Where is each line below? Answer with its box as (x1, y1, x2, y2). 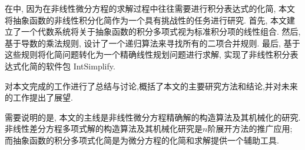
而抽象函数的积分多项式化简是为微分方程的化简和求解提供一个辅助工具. (5, 134, 279, 146)
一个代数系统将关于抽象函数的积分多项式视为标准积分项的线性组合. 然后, (21, 25, 301, 38)
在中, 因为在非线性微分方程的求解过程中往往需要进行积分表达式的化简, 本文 (5, 2, 296, 14)
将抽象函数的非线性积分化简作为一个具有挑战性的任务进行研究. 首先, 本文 (5, 14, 287, 26)
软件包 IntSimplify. (45, 59, 115, 72)
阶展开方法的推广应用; (207, 122, 293, 135)
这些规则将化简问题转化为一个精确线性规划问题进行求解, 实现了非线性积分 (5, 48, 290, 61)
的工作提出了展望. (5, 91, 73, 104)
